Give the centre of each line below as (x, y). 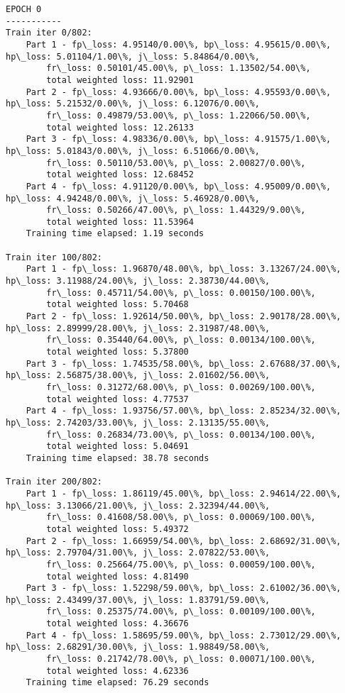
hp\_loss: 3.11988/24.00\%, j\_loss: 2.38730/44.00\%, (138, 281)
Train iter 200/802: (54, 482)
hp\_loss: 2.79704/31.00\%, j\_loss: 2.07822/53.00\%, (138, 553)
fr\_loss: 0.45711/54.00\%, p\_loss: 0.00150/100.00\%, (181, 293)
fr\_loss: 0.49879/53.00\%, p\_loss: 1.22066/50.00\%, (179, 115)
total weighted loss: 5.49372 (117, 529)
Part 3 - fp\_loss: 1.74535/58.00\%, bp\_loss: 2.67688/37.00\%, (184, 364)
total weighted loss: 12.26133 (120, 127)
